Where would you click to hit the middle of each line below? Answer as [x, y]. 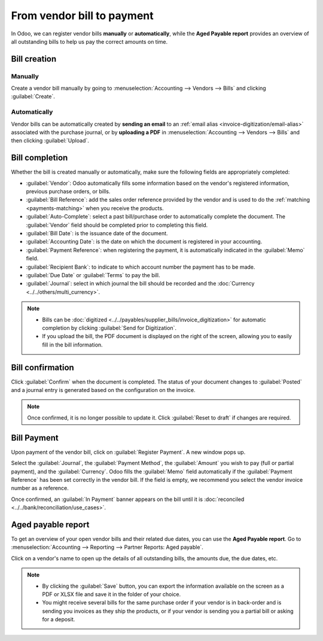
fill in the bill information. [72, 345]
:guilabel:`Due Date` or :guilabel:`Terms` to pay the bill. [93, 275]
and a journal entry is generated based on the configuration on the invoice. [103, 390]
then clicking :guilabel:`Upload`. [50, 141]
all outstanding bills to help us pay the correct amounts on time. [89, 41]
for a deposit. [59, 619]
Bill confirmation [42, 367]
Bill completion [39, 158]
